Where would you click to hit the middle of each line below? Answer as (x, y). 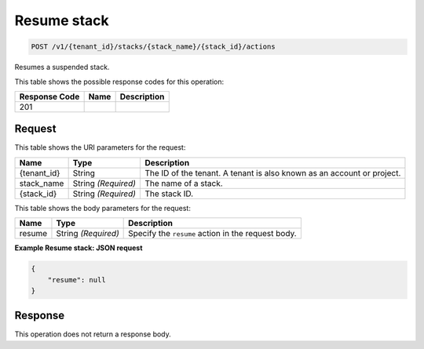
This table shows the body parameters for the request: (103, 208)
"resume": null (77, 280)
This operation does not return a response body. (93, 334)
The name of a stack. (184, 183)
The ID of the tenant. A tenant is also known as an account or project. (273, 173)
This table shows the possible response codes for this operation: (119, 82)
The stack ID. (169, 194)
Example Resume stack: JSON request (79, 248)
